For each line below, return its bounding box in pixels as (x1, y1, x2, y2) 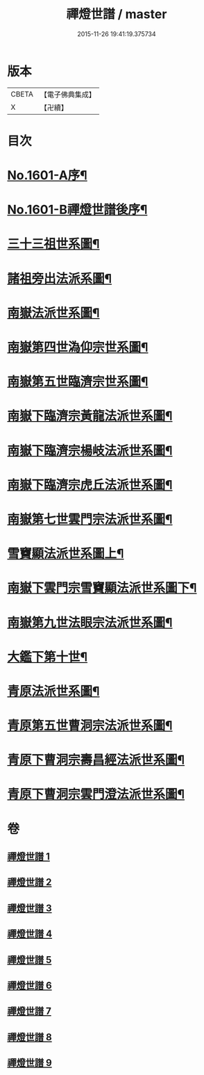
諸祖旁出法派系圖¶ (7, 270, 112, 286)
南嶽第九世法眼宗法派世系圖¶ (7, 614, 173, 630)
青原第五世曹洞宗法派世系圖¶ (7, 718, 173, 734)
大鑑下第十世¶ (7, 649, 88, 664)
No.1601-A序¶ (7, 167, 88, 183)
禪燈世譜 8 (7, 1031, 52, 1043)
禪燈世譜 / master (66, 6, 167, 22)
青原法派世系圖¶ (7, 683, 100, 699)
